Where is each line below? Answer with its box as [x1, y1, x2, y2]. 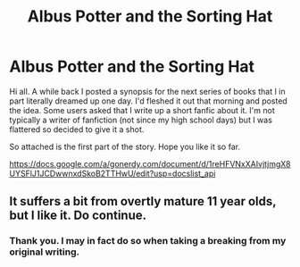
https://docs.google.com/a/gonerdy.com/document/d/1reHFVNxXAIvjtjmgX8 [9, 158, 291, 169]
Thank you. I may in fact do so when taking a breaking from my [9, 235, 287, 247]
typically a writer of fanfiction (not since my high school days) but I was [9, 114, 272, 125]
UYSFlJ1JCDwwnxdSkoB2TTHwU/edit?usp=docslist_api [9, 168, 216, 179]
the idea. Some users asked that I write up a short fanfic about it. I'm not [9, 104, 275, 115]
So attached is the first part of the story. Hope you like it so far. [9, 141, 241, 152]
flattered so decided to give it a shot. [9, 123, 145, 135]
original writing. [9, 246, 80, 258]
